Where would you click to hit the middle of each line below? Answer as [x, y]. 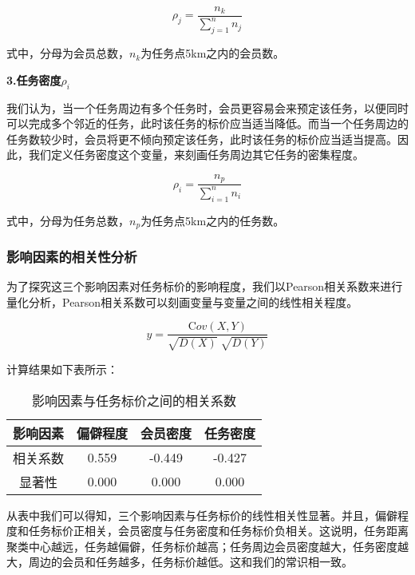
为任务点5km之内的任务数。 [213, 220]
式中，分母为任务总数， [68, 220]
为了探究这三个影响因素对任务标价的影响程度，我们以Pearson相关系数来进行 [205, 286]
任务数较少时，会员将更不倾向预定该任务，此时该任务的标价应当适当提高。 [202, 139]
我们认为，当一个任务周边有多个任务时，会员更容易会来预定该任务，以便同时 [207, 107]
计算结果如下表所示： [62, 369]
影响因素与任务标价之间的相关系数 [134, 400]
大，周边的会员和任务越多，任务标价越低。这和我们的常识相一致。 [180, 562]
